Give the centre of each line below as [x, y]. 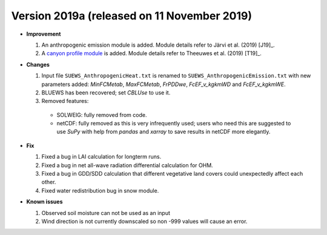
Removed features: [65, 101]
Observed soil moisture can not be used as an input [106, 213]
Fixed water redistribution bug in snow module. [100, 190]
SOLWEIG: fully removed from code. [102, 114]
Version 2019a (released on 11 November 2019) [132, 16]
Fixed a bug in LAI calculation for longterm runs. [101, 157]
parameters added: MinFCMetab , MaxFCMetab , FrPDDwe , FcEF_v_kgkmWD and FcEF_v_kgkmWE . [163, 84]
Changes [38, 64]
